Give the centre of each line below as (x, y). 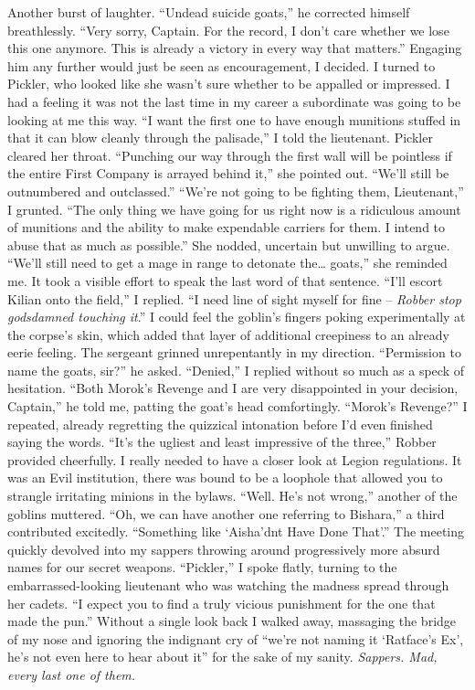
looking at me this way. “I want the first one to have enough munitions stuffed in (234, 119)
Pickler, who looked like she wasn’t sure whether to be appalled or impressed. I (229, 84)
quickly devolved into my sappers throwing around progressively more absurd (224, 549)
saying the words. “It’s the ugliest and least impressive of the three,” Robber (222, 442)
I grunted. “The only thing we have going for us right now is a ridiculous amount (234, 209)
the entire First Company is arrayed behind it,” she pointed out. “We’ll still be (228, 173)
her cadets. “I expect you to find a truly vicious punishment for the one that (222, 603)
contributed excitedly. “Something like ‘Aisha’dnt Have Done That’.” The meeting (236, 531)
